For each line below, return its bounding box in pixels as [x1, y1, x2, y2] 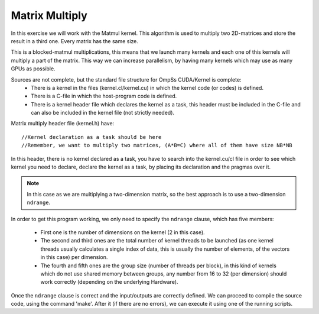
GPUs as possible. [11, 65, 56, 72]
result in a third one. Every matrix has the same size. [11, 37, 139, 44]
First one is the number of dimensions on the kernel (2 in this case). [40, 228, 205, 236]
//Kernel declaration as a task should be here [21, 134, 162, 140]
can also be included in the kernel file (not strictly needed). [31, 109, 174, 116]
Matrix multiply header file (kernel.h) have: [11, 120, 115, 127]
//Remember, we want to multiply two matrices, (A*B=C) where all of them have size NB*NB [21, 142, 292, 149]
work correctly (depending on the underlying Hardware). [40, 279, 178, 286]
